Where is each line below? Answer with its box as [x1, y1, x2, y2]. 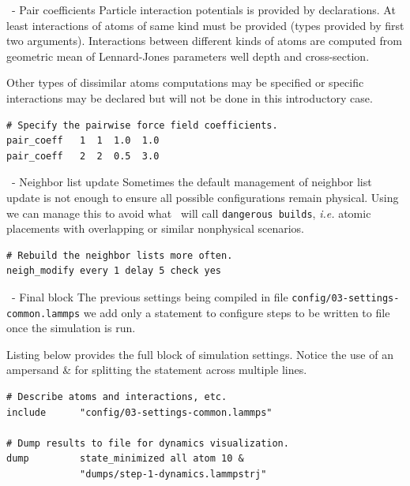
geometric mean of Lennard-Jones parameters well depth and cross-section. [6, 47, 370, 64]
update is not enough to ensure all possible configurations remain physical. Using [6, 189, 399, 205]
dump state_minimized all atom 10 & [6, 453, 244, 465]
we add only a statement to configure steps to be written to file [83, 304, 390, 320]
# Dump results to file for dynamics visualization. [6, 437, 289, 449]
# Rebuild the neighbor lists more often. [6, 249, 233, 261]
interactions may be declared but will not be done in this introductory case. [6, 89, 373, 106]
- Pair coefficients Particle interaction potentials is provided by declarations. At [11, 2, 396, 17]
